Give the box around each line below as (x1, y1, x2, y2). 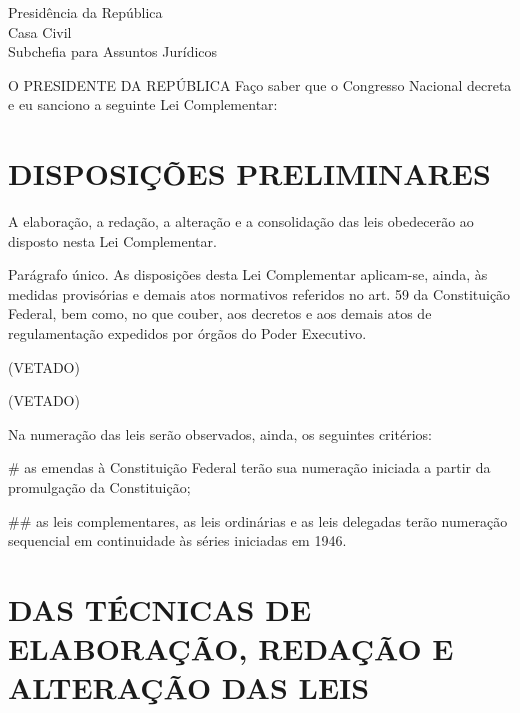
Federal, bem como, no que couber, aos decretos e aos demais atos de (8, 303, 432, 324)
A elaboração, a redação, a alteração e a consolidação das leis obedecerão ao (8, 211, 474, 232)
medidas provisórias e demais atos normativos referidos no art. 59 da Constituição (8, 283, 511, 304)
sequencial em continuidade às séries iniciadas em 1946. (8, 530, 347, 551)
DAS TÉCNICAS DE (8, 589, 312, 629)
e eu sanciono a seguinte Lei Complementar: (8, 94, 278, 115)
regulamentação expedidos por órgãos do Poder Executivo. (8, 323, 367, 344)
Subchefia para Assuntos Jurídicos (8, 41, 218, 62)
